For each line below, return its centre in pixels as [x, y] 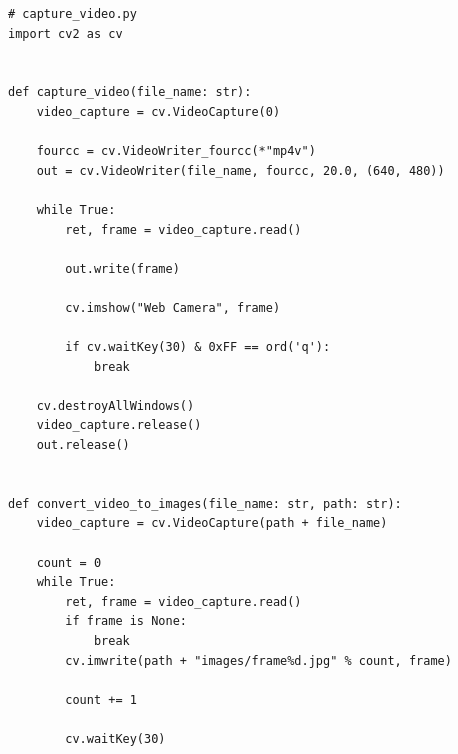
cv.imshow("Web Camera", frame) [173, 307]
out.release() [83, 445]
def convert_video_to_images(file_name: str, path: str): [205, 503]
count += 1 [101, 699]
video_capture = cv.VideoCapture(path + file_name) [212, 523]
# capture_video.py [72, 14]
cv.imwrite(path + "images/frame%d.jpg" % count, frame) [258, 660]
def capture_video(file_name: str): [130, 92]
